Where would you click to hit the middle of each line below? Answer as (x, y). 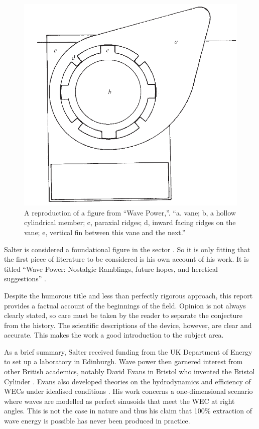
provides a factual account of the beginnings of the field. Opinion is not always (125, 305)
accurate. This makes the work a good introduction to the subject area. (114, 335)
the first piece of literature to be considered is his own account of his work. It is (126, 259)
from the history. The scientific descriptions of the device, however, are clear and (128, 325)
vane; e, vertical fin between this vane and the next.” (105, 232)
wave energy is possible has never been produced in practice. (97, 421)
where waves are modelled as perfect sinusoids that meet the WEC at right (119, 401)
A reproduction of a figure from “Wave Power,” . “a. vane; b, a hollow (130, 212)
